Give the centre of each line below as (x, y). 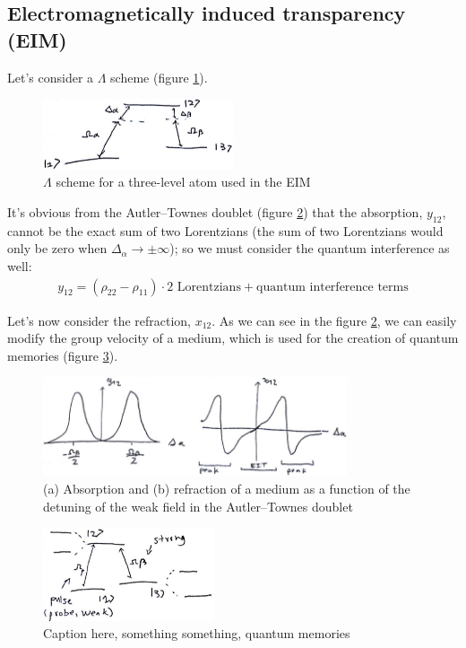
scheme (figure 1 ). (159, 77)
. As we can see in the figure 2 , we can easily (334, 320)
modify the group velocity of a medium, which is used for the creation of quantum (233, 338)
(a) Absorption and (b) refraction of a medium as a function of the (227, 489)
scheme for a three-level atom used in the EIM (183, 182)
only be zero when (57, 248)
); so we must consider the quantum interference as (310, 248)
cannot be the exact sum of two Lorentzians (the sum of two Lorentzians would (225, 230)
